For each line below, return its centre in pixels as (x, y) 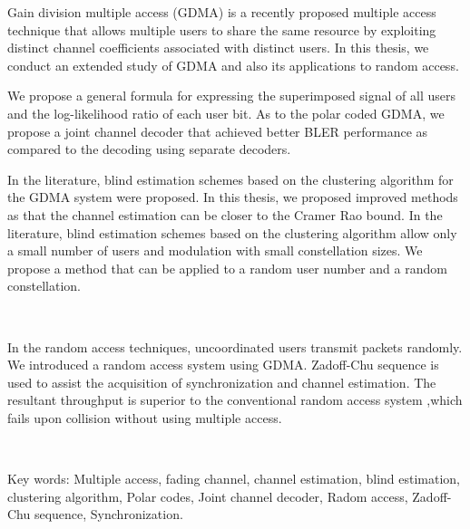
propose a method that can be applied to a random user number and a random (227, 268)
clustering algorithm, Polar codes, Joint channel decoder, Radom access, (208, 496)
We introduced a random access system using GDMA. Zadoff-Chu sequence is (223, 365)
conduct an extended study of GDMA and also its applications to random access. (233, 65)
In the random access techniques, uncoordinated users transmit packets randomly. (235, 346)
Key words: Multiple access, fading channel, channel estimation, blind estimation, (234, 479)
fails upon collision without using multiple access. (145, 417)
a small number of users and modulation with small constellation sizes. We (215, 250)
